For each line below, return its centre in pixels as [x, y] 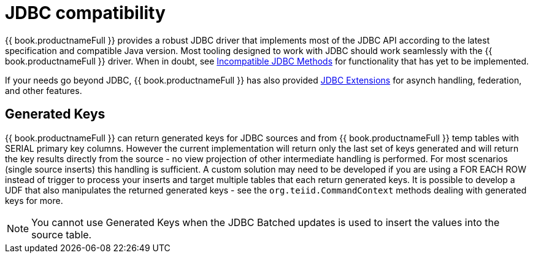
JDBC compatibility [85, 13]
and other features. [44, 90]
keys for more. [34, 200]
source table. [62, 234]
